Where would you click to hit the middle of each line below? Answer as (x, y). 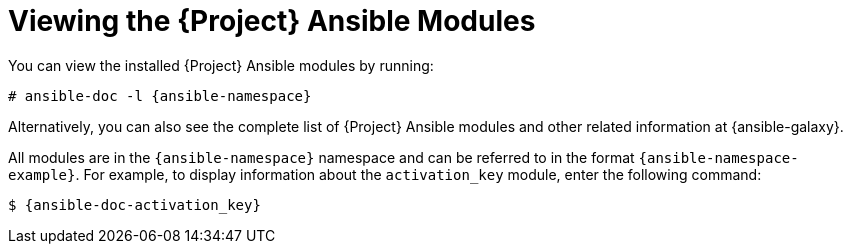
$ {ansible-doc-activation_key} (134, 204)
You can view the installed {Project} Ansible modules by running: (221, 65)
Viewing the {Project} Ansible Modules (272, 21)
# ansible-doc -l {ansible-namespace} (160, 95)
